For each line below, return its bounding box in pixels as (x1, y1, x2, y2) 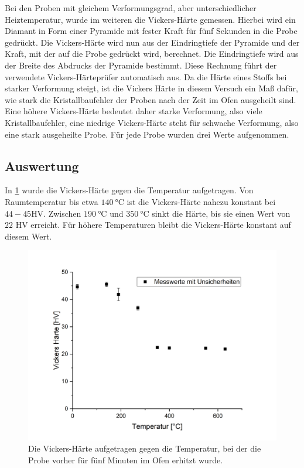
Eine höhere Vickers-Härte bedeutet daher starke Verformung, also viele (5, 105, 262, 117)
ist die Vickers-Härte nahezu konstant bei (127, 195, 276, 207)
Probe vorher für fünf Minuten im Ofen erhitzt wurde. (28, 453, 223, 466)
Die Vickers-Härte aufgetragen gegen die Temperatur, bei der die (28, 442, 261, 455)
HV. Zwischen (31, 207, 81, 219)
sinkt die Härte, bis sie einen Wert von (152, 207, 291, 219)
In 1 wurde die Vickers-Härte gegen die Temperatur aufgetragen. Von (5, 184, 254, 196)
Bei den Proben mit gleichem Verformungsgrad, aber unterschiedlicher (5, 2, 257, 13)
